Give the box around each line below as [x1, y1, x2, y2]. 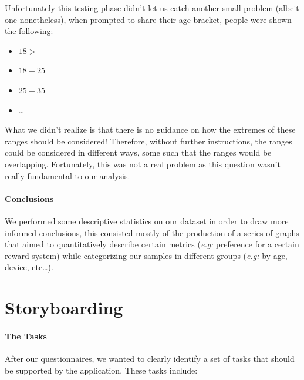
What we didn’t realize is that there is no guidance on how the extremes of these [5, 123, 296, 136]
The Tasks [5, 329, 47, 342]
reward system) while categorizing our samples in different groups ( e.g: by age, [5, 249, 288, 261]
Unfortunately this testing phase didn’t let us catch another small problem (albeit [5, 2, 299, 14]
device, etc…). [5, 261, 53, 273]
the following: [5, 25, 53, 37]
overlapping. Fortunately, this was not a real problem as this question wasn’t [5, 157, 281, 170]
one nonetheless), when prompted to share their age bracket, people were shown [5, 13, 292, 25]
